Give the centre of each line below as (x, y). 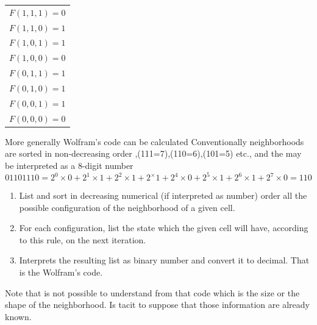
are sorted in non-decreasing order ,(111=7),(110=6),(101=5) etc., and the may (153, 153)
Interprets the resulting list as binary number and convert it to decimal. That (164, 260)
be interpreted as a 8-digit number (69, 165)
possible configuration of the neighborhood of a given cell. (127, 207)
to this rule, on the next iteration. (83, 239)
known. (18, 316)
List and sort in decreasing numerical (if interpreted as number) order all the (163, 195)
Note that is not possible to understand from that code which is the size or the (152, 292)
